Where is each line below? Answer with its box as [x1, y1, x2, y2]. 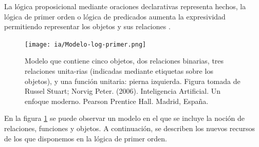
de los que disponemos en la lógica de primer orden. [4, 133, 167, 143]
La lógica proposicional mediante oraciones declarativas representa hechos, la [4, 1, 246, 11]
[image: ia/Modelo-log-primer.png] [25, 40, 146, 48]
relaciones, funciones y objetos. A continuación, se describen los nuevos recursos [4, 123, 255, 133]
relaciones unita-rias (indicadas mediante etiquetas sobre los [25, 66, 213, 76]
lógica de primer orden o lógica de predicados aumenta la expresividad [4, 11, 226, 22]
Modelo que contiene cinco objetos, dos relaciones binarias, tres [25, 55, 224, 66]
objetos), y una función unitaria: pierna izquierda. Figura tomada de [25, 75, 240, 86]
